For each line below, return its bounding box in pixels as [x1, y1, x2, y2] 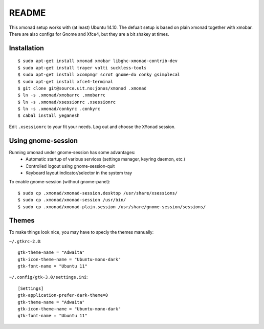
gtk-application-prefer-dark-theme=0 [18, 292, 109, 298]
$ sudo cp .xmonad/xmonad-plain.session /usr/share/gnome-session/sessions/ [18, 204, 206, 210]
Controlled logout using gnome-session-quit [25, 163, 115, 169]
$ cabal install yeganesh [18, 113, 80, 118]
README [9, 7, 46, 18]
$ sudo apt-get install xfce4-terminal [18, 79, 113, 84]
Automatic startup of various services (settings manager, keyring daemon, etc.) [25, 156, 186, 162]
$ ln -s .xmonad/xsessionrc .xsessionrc [18, 99, 116, 105]
